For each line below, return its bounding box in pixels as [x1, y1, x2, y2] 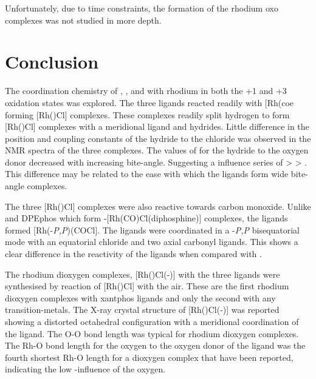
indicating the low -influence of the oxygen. [5, 363, 166, 375]
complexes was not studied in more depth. [5, 13, 162, 26]
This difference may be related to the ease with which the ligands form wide [5, 167, 289, 180]
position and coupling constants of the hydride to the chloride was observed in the [5, 132, 311, 144]
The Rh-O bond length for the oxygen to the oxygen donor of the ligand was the [5, 339, 306, 352]
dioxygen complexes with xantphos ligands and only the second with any [5, 291, 276, 304]
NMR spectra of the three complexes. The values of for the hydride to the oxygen [5, 144, 309, 156]
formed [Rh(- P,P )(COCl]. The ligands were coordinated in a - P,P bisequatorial [5, 223, 300, 236]
